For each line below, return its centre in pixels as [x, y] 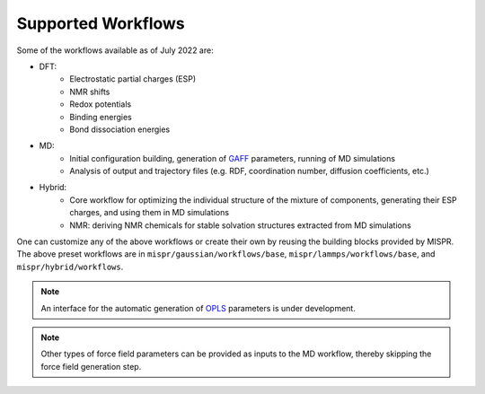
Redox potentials [101, 104]
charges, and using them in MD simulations [149, 213]
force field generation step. [91, 366]
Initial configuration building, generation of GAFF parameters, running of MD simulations [232, 158]
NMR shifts [90, 92]
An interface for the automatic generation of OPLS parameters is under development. [198, 308]
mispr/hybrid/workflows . [70, 267]
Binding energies [101, 117]
